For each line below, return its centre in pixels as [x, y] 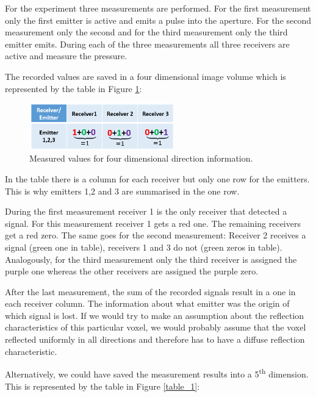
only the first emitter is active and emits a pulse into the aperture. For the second [158, 20]
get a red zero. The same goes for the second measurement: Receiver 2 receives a [156, 235]
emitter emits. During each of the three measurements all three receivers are [147, 44]
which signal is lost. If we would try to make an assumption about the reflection [155, 315]
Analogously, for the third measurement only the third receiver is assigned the [151, 259]
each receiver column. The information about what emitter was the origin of [147, 303]
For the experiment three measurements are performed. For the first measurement [158, 8]
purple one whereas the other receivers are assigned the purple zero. [132, 271]
